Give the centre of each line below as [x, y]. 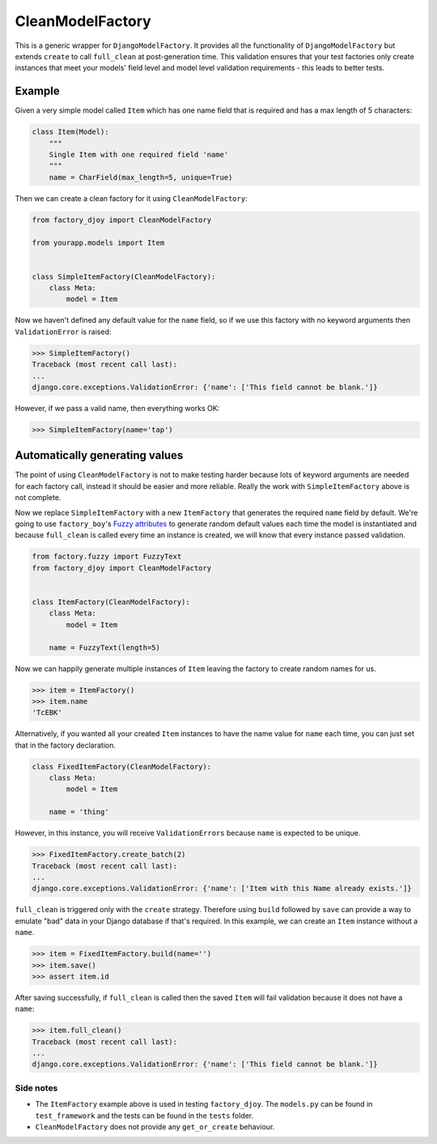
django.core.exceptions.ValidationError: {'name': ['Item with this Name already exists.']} [222, 889]
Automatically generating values [99, 455]
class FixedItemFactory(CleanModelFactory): [122, 767]
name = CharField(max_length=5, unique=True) [141, 177]
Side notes [36, 1088]
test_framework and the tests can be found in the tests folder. [144, 1116]
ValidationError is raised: [63, 332]
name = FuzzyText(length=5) [105, 647]
